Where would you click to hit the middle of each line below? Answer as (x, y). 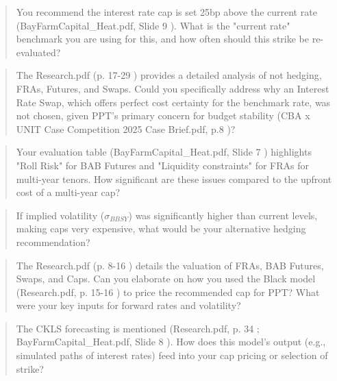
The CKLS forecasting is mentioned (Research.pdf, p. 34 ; (138, 328)
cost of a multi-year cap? (68, 192)
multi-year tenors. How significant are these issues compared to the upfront (174, 179)
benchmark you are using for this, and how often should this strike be (162, 39)
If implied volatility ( (60, 215)
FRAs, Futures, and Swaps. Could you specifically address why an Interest (173, 88)
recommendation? (53, 242)
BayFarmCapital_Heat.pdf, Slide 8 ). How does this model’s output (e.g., (171, 342)
